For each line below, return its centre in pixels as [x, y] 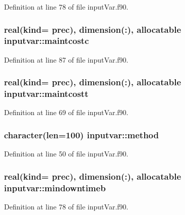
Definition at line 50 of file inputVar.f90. [66, 154]
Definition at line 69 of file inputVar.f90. [66, 112]
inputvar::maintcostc [47, 41]
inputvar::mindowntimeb [55, 187]
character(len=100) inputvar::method [81, 135]
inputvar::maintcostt [46, 94]
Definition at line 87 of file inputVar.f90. [66, 59]
